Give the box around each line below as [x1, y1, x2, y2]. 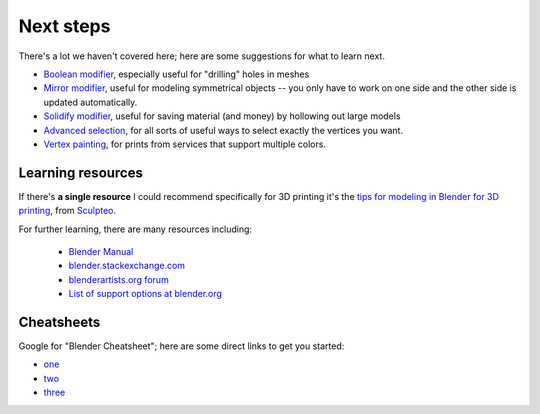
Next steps [18, 15, 111, 37]
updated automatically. [43, 96, 138, 108]
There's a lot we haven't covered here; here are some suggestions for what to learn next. [18, 50, 385, 62]
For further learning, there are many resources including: [18, 223, 253, 235]
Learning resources [18, 164, 144, 181]
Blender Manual [68, 245, 134, 257]
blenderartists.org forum [68, 273, 169, 285]
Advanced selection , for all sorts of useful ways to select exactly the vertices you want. [43, 124, 404, 136]
